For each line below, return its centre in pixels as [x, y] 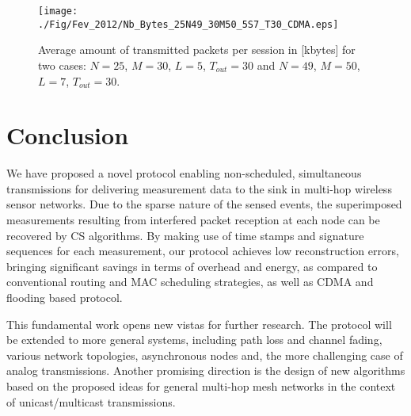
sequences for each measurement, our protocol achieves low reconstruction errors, [203, 251]
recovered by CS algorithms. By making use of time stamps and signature [185, 235]
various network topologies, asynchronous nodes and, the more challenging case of [205, 355]
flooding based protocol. [65, 297]
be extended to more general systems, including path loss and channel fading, [194, 340]
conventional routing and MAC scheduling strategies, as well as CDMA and [190, 282]
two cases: [62, 65]
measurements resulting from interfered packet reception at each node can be [193, 219]
